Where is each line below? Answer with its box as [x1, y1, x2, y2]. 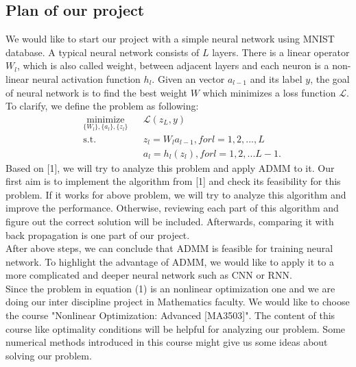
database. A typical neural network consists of [5, 45, 200, 59]
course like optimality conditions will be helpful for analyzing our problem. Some [5, 321, 346, 336]
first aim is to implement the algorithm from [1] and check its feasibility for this [5, 174, 341, 188]
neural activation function [32, 71, 141, 86]
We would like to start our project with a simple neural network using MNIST [5, 31, 335, 46]
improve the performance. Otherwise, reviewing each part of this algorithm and [5, 201, 339, 215]
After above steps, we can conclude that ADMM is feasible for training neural [5, 241, 333, 255]
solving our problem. [5, 348, 92, 362]
